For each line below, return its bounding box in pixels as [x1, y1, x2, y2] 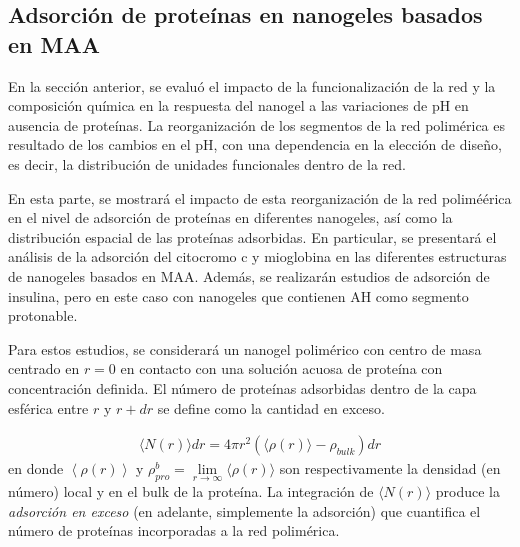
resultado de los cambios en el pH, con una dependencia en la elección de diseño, [8, 134, 502, 155]
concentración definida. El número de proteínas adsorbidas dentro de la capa [8, 377, 477, 398]
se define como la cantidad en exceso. [157, 397, 385, 418]
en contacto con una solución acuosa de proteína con [120, 358, 443, 379]
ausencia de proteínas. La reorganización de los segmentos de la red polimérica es [8, 114, 506, 135]
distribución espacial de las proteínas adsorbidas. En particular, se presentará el [8, 226, 497, 247]
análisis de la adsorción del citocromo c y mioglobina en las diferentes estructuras [8, 246, 507, 267]
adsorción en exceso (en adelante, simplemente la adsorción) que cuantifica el [8, 500, 481, 521]
